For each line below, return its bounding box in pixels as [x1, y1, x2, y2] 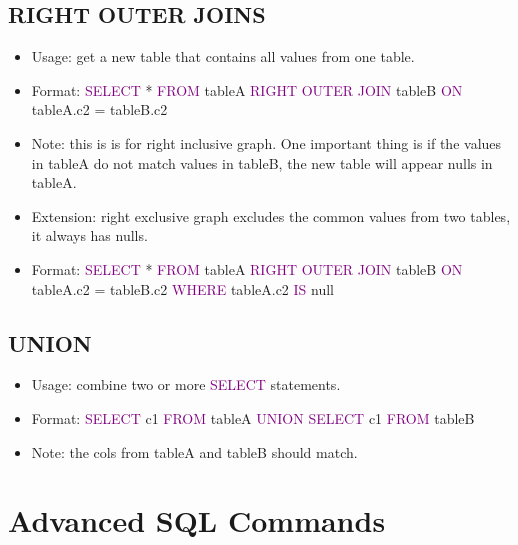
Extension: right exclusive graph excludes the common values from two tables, [31, 205, 511, 226]
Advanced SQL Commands [8, 500, 386, 541]
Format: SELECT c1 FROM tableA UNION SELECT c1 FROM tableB [31, 407, 475, 428]
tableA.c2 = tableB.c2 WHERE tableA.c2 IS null [31, 278, 334, 299]
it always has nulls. [31, 225, 148, 246]
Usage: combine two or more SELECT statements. [31, 374, 341, 395]
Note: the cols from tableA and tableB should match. [31, 441, 358, 462]
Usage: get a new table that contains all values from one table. [31, 46, 415, 67]
